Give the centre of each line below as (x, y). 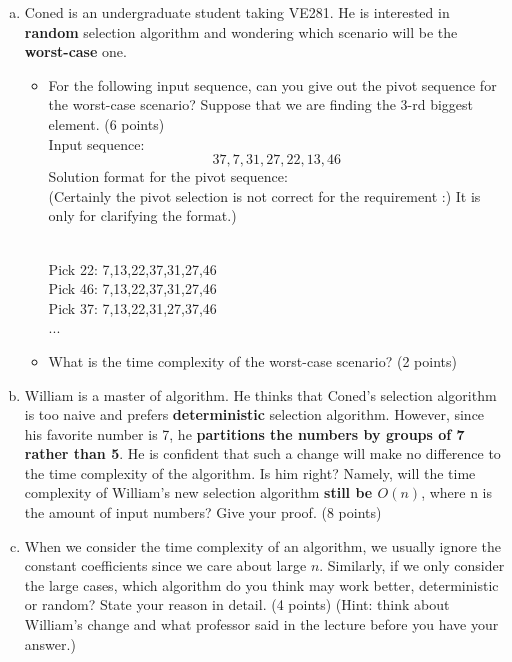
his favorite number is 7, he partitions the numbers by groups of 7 (244, 433)
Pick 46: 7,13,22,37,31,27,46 (132, 288)
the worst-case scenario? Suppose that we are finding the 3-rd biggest (260, 104)
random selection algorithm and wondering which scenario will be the (241, 31)
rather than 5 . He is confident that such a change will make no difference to (262, 453)
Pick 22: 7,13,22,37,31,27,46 (132, 268)
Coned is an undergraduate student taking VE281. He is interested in (237, 12)
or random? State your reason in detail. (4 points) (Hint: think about (237, 604)
